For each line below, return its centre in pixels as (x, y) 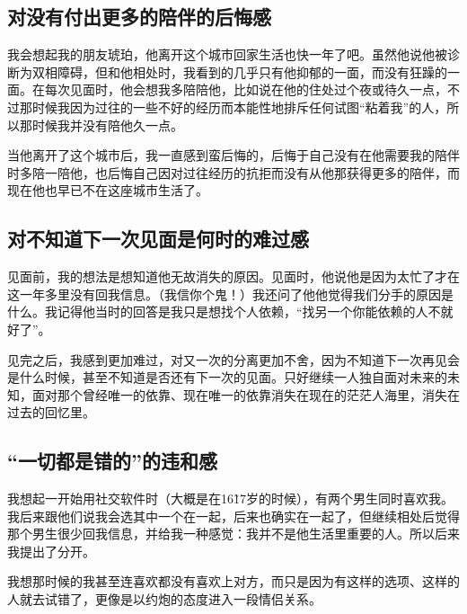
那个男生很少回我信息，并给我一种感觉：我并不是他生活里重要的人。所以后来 (233, 534)
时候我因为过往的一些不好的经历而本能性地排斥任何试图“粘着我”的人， (239, 107)
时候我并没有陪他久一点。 (107, 125)
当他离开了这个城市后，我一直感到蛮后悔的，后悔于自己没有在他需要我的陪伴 (233, 155)
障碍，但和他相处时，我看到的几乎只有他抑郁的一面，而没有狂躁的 (252, 71)
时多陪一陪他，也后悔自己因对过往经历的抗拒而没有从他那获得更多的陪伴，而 (233, 172)
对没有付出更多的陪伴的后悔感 (139, 17)
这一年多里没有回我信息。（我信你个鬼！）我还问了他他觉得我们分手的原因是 (230, 294)
